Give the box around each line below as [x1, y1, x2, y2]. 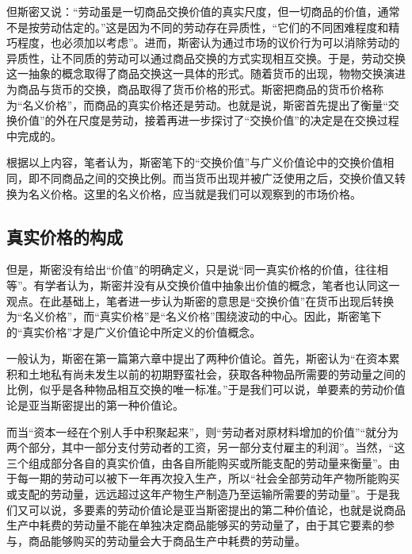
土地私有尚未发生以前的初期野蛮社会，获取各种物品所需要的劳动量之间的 [28, 365, 406, 382]
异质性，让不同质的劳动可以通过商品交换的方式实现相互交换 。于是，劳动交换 [6, 49, 406, 66]
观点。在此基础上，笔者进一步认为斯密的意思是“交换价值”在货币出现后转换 [6, 292, 395, 309]
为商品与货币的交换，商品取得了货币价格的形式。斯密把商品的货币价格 [6, 80, 372, 97]
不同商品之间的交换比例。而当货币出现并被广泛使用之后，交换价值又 [39, 169, 395, 186]
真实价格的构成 [6, 224, 123, 248]
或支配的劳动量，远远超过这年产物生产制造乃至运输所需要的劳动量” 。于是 [6, 486, 389, 502]
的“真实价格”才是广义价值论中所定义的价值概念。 [6, 323, 261, 340]
